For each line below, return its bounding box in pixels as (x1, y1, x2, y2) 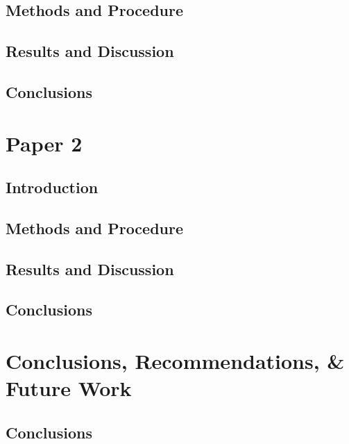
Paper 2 (6, 129, 83, 157)
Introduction (6, 176, 99, 198)
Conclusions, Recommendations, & (6, 347, 345, 375)
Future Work (6, 374, 132, 402)
